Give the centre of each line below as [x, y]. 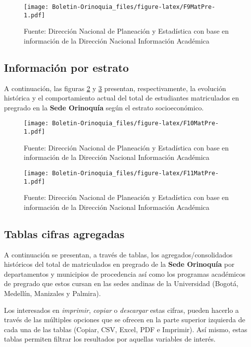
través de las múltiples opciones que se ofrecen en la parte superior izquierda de [125, 320]
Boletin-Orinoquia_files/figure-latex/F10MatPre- [135, 124]
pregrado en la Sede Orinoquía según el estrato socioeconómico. [104, 107]
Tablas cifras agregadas [64, 233]
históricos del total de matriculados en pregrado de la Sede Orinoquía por [119, 264]
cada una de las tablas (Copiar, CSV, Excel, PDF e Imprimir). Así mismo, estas [126, 329]
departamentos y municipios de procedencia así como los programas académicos [125, 273]
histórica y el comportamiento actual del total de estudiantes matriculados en [122, 98]
